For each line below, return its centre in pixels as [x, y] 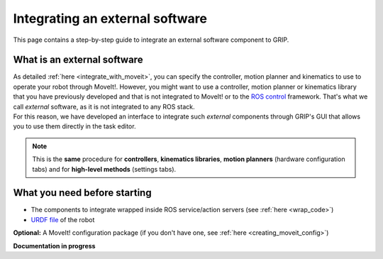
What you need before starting [82, 193]
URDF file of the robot [63, 219]
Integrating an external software [110, 18]
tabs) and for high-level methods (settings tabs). [104, 169]
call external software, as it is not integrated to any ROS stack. [104, 106]
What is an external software [78, 60]
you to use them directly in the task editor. [74, 126]
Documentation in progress [54, 246]
